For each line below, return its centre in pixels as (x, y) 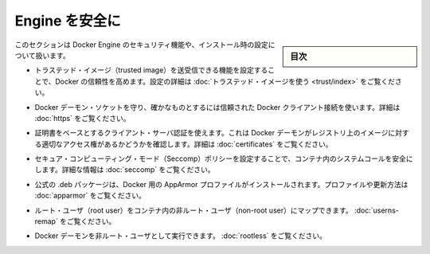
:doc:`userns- (377, 210)
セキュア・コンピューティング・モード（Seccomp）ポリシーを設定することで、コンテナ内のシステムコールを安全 (220, 158)
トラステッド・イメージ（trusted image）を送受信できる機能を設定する (151, 70)
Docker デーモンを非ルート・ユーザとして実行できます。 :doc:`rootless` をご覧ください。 (180, 236)
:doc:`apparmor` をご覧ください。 (90, 196)
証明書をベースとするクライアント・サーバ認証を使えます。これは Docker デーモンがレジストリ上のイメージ (211, 133)
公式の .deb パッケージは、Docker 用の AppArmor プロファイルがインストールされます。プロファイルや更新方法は (221, 184)
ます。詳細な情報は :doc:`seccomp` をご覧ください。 (128, 170)
